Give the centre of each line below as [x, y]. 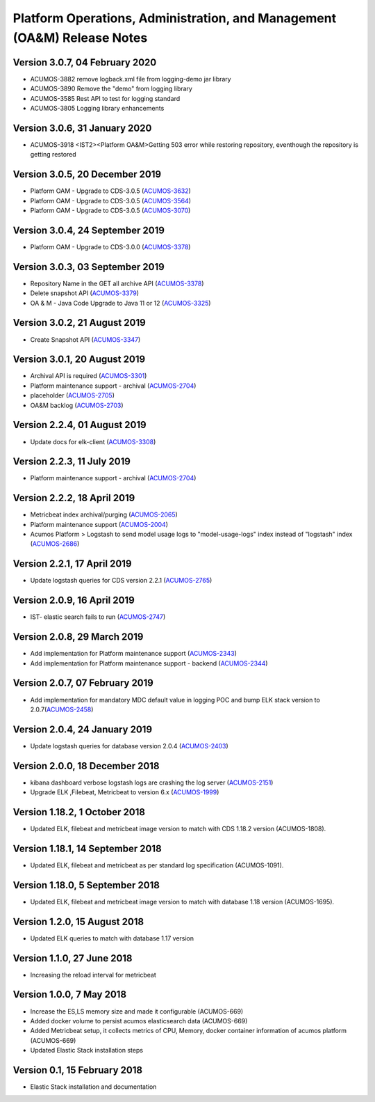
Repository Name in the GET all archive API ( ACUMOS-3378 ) [117, 283]
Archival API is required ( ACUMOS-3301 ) [89, 376]
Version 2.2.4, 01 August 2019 [80, 425]
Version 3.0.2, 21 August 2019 [79, 323]
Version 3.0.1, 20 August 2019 [79, 360]
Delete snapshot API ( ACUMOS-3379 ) [84, 293]
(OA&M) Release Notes [80, 38]
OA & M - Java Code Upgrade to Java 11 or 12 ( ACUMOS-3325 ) [120, 303]
